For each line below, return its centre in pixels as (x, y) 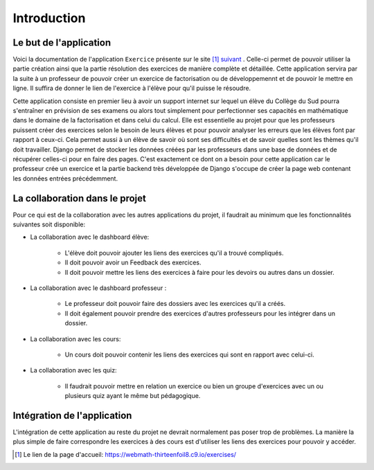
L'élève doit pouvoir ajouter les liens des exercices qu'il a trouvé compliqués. (174, 253)
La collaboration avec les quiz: (73, 370)
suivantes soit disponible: (49, 224)
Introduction (49, 18)
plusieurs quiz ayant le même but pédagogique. (133, 396)
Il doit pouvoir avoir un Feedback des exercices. (133, 262)
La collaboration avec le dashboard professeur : (98, 288)
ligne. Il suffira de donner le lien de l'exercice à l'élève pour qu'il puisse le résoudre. (132, 88)
